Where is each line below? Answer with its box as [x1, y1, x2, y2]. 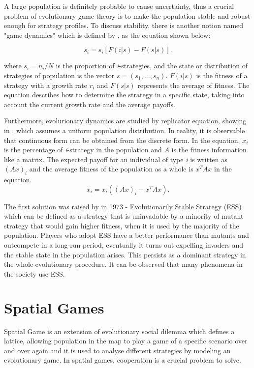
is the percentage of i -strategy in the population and [4, 144, 162, 155]
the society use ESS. [4, 268, 65, 279]
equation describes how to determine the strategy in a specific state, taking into [4, 89, 245, 100]
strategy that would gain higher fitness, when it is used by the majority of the [4, 220, 239, 230]
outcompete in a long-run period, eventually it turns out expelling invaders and [4, 240, 244, 250]
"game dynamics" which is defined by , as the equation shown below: [4, 29, 211, 40]
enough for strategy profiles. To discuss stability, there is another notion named [4, 20, 244, 30]
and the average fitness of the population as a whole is [29, 164, 193, 174]
